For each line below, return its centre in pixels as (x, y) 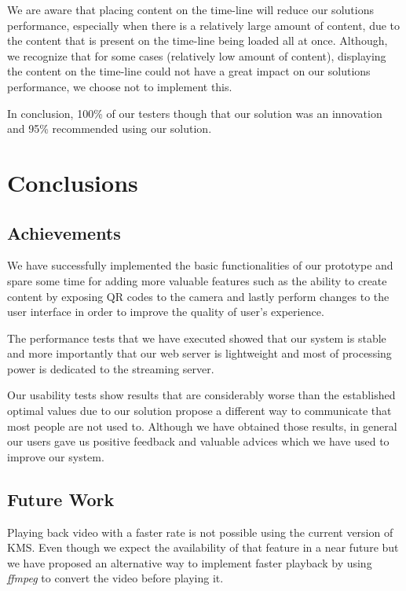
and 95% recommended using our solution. (110, 128)
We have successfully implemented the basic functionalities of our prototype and (200, 265)
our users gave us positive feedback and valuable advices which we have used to (198, 441)
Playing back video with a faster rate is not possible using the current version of (200, 532)
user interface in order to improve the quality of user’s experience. (166, 312)
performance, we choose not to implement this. (120, 86)
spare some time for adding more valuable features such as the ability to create (197, 280)
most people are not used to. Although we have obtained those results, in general (202, 426)
